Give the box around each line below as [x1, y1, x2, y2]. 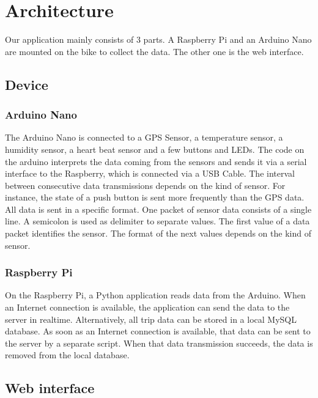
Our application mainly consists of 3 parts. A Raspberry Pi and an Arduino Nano [5, 33, 312, 46]
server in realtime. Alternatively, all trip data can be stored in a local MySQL [5, 312, 297, 325]
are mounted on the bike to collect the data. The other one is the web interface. [5, 45, 304, 57]
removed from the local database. [5, 348, 130, 361]
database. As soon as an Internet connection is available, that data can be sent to [5, 325, 311, 337]
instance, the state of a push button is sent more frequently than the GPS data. [5, 191, 305, 204]
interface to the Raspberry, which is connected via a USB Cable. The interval [5, 167, 295, 180]
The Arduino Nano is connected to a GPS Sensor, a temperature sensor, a [5, 131, 283, 144]
